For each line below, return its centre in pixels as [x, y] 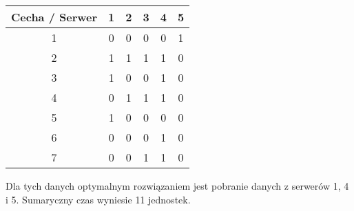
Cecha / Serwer [54, 17]
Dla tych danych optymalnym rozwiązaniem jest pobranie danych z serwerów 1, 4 [177, 186]
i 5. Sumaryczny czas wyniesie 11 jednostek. [98, 199]
